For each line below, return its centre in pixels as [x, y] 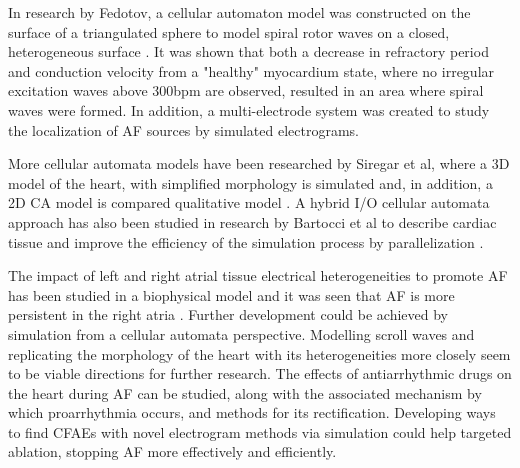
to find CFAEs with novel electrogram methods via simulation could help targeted [260, 431]
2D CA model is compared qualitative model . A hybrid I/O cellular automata [249, 202]
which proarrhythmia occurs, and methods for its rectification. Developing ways [252, 412]
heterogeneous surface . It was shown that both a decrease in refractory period [248, 51]
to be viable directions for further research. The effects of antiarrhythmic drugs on [260, 373]
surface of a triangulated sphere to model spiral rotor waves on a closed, [229, 31]
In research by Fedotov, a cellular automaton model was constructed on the [239, 12]
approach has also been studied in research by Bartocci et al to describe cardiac [252, 221]
